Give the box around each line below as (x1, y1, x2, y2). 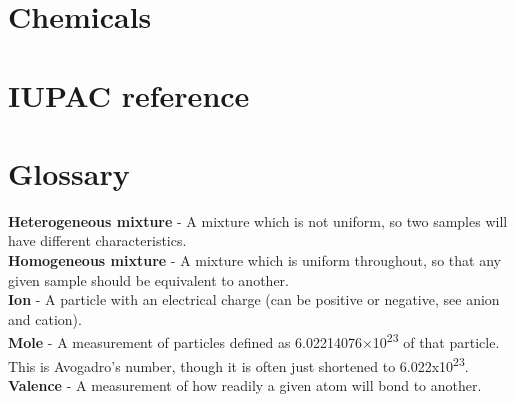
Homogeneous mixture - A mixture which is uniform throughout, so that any (8, 250, 501, 271)
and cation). (8, 308, 82, 329)
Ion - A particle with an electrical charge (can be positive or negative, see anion (8, 289, 500, 310)
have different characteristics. (8, 230, 187, 251)
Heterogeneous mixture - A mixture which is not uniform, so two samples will (8, 210, 508, 231)
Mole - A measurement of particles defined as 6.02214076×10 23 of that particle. (8, 329, 500, 353)
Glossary (8, 152, 130, 193)
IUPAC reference (8, 74, 250, 115)
